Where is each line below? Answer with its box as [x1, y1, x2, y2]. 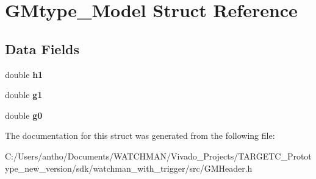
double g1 [5, 88, 43, 101]
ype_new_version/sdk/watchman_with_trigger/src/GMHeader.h [5, 161, 253, 174]
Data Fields [5, 39, 80, 58]
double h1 [5, 68, 43, 80]
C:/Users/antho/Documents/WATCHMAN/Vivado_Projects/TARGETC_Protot [5, 149, 312, 162]
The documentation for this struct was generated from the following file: [5, 129, 275, 142]
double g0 [5, 108, 43, 121]
